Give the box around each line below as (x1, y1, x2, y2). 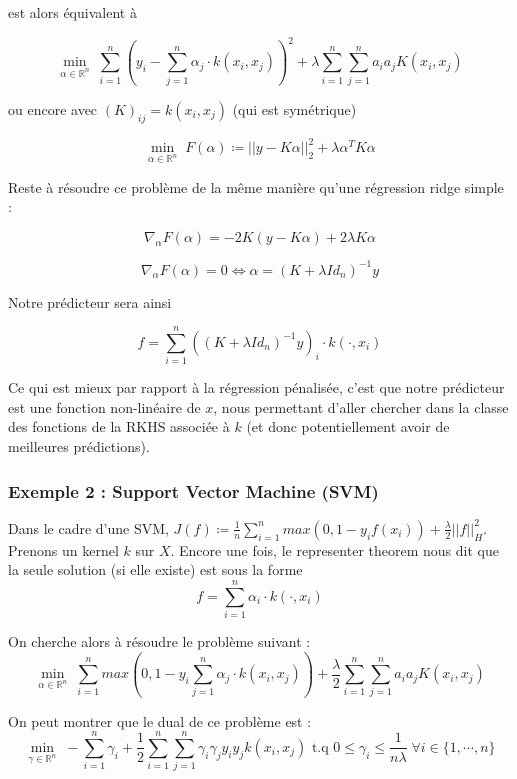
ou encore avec (8, 98, 98, 119)
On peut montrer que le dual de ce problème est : (8, 710, 312, 731)
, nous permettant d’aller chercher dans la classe (213, 396, 509, 417)
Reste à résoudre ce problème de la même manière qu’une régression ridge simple (8, 176, 504, 197)
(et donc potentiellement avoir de (246, 416, 450, 437)
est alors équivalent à (8, 2, 137, 22)
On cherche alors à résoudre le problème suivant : (8, 631, 311, 652)
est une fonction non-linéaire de (8, 396, 201, 417)
